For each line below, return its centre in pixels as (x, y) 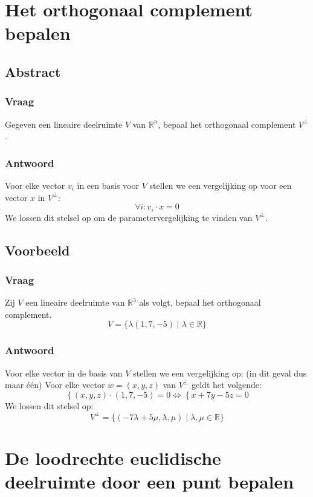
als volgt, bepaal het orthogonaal (200, 302)
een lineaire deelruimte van (75, 302)
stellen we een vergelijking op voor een (221, 185)
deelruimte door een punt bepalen (150, 482)
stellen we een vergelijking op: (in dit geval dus (220, 373)
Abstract (33, 71)
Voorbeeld (37, 250)
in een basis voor (108, 185)
